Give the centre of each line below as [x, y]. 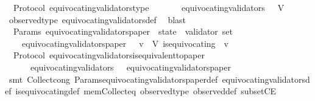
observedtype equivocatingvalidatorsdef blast [97, 19]
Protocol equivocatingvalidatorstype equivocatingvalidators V [149, 7]
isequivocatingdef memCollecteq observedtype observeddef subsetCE [146, 91]
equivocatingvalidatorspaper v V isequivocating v [125, 43]
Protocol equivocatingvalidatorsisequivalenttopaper [109, 55]
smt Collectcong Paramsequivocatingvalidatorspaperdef [113, 79]
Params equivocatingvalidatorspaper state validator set [123, 31]
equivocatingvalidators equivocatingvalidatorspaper [130, 67]
